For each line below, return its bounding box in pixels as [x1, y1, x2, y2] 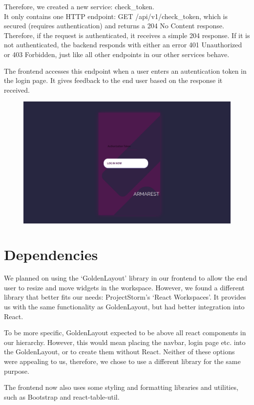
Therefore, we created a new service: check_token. [4, 1, 154, 11]
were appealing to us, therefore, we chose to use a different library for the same [4, 356, 241, 366]
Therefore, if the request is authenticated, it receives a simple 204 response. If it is [4, 30, 250, 40]
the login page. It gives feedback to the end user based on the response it [4, 75, 223, 85]
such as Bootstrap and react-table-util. [4, 391, 120, 402]
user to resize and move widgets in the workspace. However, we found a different [4, 282, 245, 292]
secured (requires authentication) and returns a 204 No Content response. [4, 20, 224, 31]
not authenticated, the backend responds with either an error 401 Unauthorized [4, 40, 242, 50]
